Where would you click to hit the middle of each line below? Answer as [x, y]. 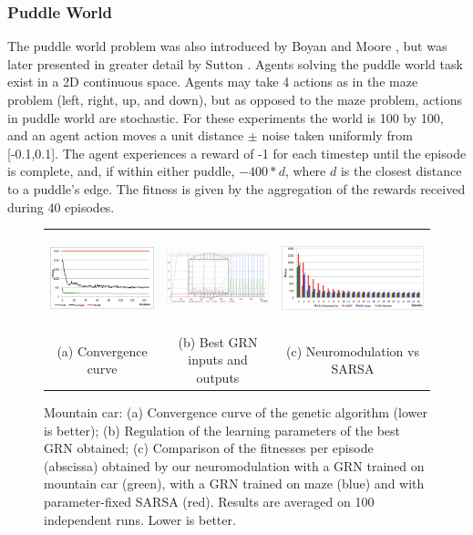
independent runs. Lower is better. [140, 519]
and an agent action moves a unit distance [126, 135]
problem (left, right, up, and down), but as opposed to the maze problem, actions [235, 99]
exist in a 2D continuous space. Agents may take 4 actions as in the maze [213, 82]
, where [305, 171]
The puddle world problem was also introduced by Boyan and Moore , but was [227, 46]
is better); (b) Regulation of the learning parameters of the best [222, 430]
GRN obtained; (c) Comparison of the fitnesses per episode [209, 448]
